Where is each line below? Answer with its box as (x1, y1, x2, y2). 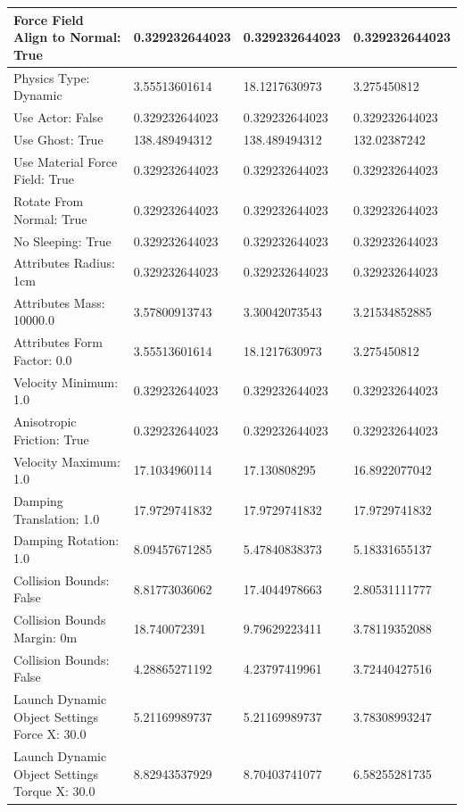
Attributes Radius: (13, 253, 115, 272)
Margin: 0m (13, 627, 78, 646)
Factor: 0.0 (13, 350, 72, 369)
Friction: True (13, 429, 89, 448)
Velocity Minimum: (13, 372, 119, 391)
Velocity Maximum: (13, 452, 120, 470)
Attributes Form (13, 333, 103, 352)
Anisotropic (13, 412, 77, 431)
